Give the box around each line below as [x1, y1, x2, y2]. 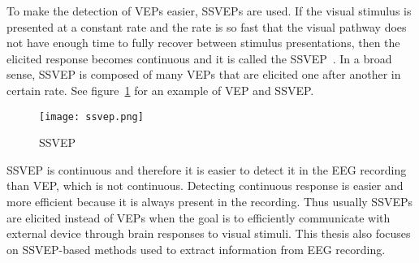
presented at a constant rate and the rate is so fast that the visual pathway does [6, 18, 407, 35]
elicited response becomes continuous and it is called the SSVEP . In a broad [6, 50, 392, 67]
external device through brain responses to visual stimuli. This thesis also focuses [6, 225, 411, 242]
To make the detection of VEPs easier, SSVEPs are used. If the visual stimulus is [6, 2, 412, 19]
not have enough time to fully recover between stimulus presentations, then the [6, 34, 400, 51]
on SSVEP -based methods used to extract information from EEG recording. [6, 240, 386, 257]
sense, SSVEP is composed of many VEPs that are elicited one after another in [6, 66, 401, 83]
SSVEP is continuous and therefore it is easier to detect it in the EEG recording [6, 161, 407, 178]
